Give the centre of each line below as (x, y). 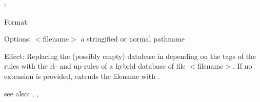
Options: (18, 39)
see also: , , (22, 93)
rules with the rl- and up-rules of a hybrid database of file (95, 66)
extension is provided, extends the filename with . (82, 76)
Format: (17, 21)
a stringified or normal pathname (133, 39)
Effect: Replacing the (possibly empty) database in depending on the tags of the (130, 56)
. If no (243, 66)
